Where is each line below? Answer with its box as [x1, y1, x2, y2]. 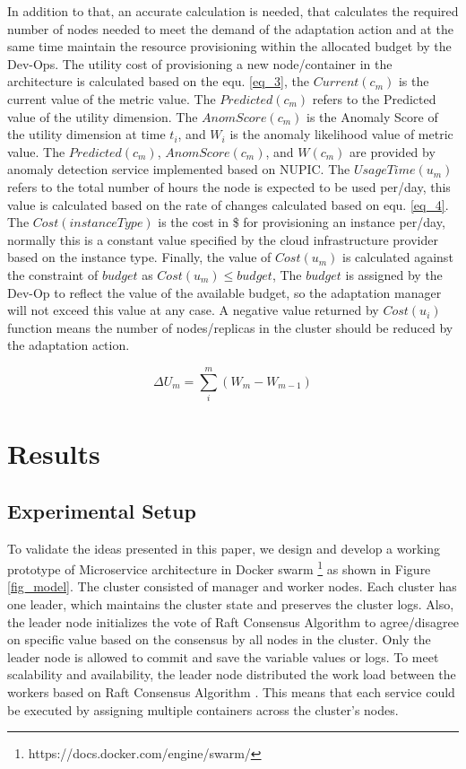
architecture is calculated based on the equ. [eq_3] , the [7, 72, 310, 91]
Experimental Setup [7, 496, 196, 524]
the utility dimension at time [7, 125, 166, 144]
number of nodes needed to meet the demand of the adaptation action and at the [7, 19, 453, 38]
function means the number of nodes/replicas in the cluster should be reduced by [7, 318, 453, 336]
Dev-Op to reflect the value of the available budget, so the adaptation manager [7, 283, 442, 301]
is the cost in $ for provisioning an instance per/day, [158, 213, 445, 232]
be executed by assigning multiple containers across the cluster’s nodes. [7, 700, 399, 719]
